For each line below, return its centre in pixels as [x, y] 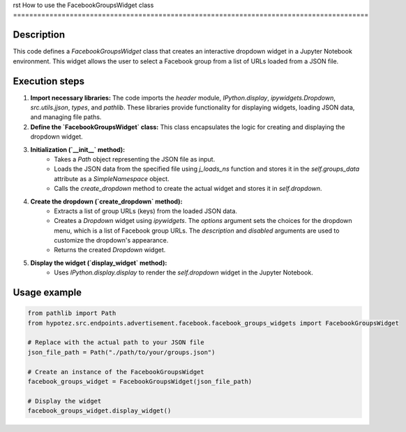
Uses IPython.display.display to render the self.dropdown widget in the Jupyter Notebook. [183, 272]
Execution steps [49, 81]
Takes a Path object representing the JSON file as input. [135, 159]
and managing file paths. [66, 117]
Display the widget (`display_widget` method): [99, 263]
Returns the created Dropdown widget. [110, 250]
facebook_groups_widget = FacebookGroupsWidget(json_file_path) [140, 381]
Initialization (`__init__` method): [78, 149]
